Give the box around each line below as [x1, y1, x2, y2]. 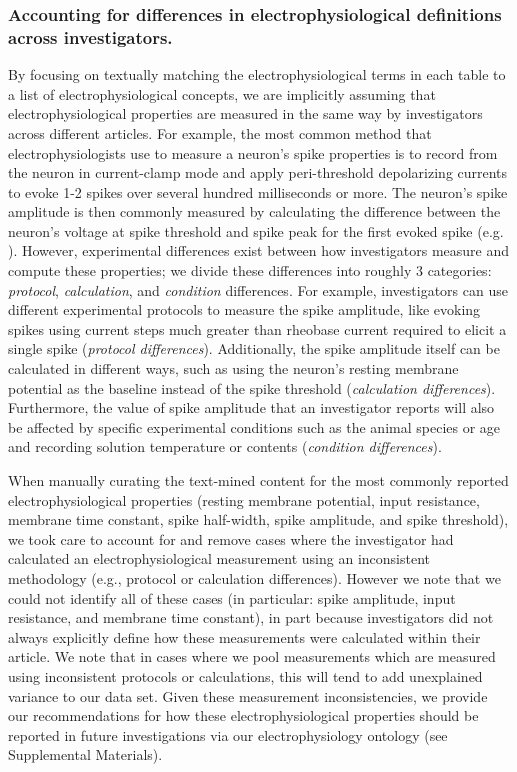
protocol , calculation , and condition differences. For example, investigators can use [8, 279, 508, 300]
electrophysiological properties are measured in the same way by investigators [8, 103, 483, 124]
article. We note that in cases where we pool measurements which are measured [8, 646, 496, 667]
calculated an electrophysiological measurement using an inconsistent [8, 548, 431, 569]
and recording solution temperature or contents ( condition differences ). [8, 436, 442, 457]
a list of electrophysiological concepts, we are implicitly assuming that [8, 83, 436, 104]
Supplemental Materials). [8, 744, 163, 765]
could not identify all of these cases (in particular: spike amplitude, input [8, 587, 456, 608]
